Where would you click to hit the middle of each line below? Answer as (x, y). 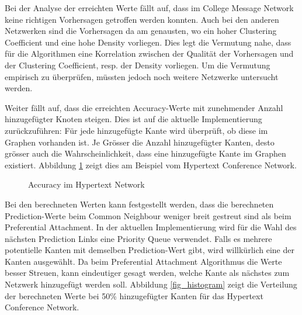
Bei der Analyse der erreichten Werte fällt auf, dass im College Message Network (149, 8)
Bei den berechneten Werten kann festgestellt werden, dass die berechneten (139, 204)
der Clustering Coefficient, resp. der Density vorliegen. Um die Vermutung (138, 65)
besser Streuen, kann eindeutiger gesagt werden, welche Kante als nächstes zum (147, 273)
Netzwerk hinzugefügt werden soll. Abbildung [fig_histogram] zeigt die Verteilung (151, 284)
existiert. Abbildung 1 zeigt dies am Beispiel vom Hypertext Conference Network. (151, 165)
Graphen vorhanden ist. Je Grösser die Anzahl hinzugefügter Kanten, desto (140, 142)
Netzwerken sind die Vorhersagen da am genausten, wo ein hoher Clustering (141, 31)
